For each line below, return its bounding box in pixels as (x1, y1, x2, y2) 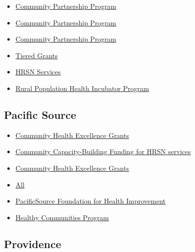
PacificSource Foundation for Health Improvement (15, 196, 166, 206)
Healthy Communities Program (15, 212, 109, 222)
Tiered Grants (15, 50, 58, 60)
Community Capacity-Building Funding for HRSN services (15, 146, 191, 157)
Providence (4, 236, 62, 251)
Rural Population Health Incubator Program (15, 83, 149, 93)
